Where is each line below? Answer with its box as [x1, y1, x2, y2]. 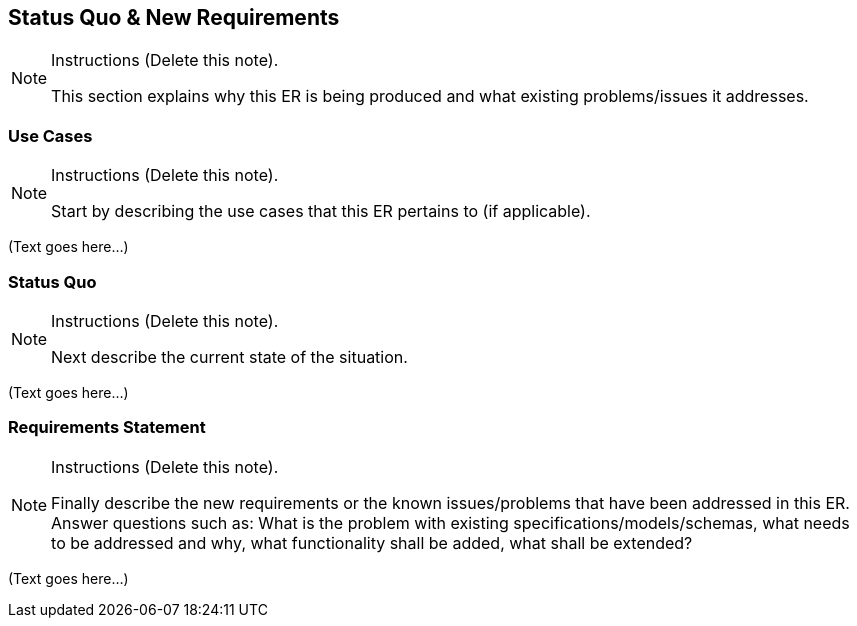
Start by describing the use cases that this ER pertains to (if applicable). [51, 201, 591, 222]
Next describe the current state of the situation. [51, 346, 408, 367]
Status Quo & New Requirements [8, 5, 340, 30]
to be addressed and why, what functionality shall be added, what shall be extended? [51, 532, 693, 553]
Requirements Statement [8, 417, 206, 438]
